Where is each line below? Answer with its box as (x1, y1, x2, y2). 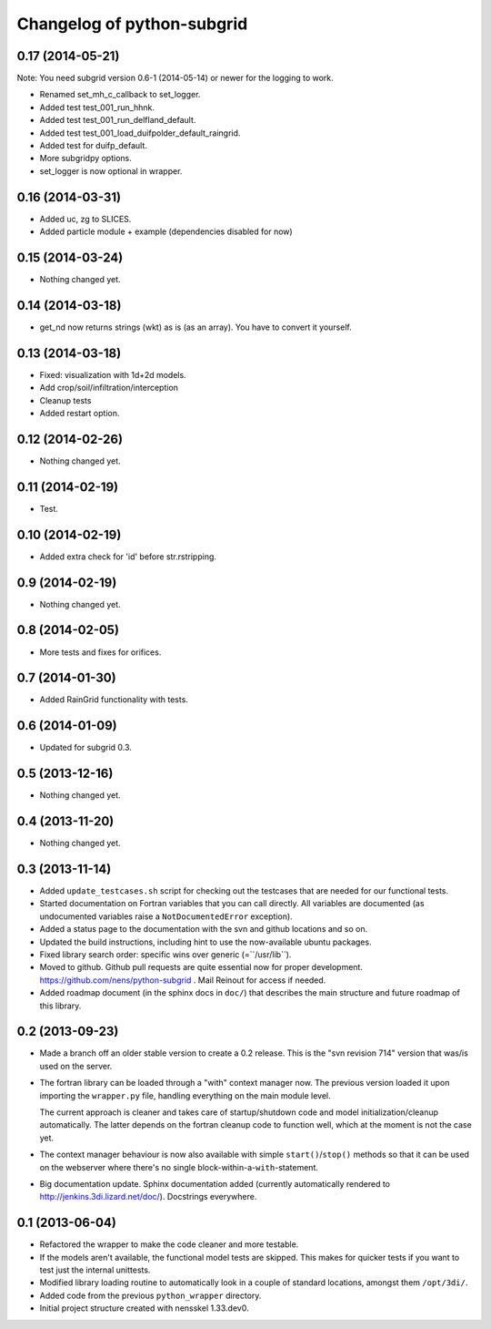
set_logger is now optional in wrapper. (39, 165, 183, 177)
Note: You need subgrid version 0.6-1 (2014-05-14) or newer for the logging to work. (16, 73, 334, 84)
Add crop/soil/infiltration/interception (39, 383, 179, 394)
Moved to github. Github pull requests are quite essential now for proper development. (39, 962, 364, 973)
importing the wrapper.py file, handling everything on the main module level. (39, 1089, 331, 1101)
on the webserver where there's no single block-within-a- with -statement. (39, 1161, 318, 1172)
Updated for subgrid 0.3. (39, 742, 132, 753)
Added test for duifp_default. (39, 140, 147, 151)
